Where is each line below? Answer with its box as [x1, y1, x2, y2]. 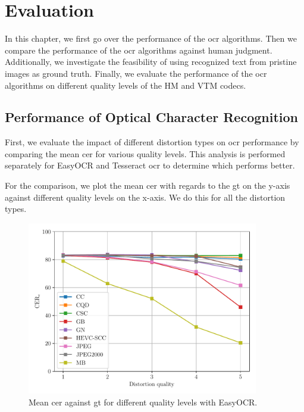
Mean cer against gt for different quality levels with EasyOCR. [29, 395, 258, 408]
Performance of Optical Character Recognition [5, 108, 298, 126]
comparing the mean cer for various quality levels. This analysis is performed [5, 147, 286, 160]
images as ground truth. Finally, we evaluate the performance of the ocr [5, 67, 267, 79]
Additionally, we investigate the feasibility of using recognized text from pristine [5, 55, 297, 68]
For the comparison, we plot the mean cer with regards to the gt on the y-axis [5, 179, 290, 192]
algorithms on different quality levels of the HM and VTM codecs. [5, 79, 246, 91]
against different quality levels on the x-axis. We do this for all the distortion [5, 191, 286, 203]
